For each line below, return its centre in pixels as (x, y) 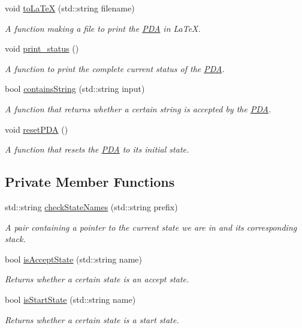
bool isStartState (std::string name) (70, 299)
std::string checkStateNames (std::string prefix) (91, 206)
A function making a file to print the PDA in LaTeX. (103, 28)
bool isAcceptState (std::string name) (73, 259)
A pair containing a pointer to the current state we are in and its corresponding (151, 227)
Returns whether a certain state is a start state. (92, 319)
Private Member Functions (90, 182)
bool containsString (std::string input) (75, 89)
